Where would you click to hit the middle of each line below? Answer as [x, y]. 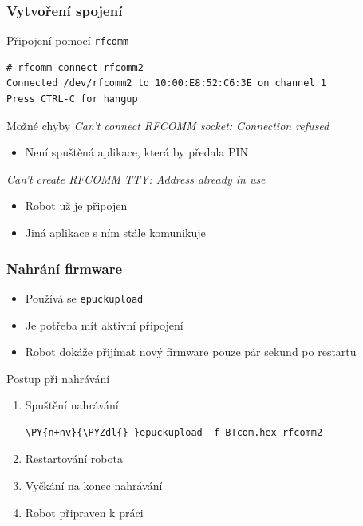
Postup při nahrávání [58, 378]
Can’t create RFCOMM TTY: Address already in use [136, 178]
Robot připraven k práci [84, 512]
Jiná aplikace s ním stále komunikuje [115, 233]
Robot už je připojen [76, 206]
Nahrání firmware [65, 268]
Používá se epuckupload [84, 297]
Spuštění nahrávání [72, 405]
